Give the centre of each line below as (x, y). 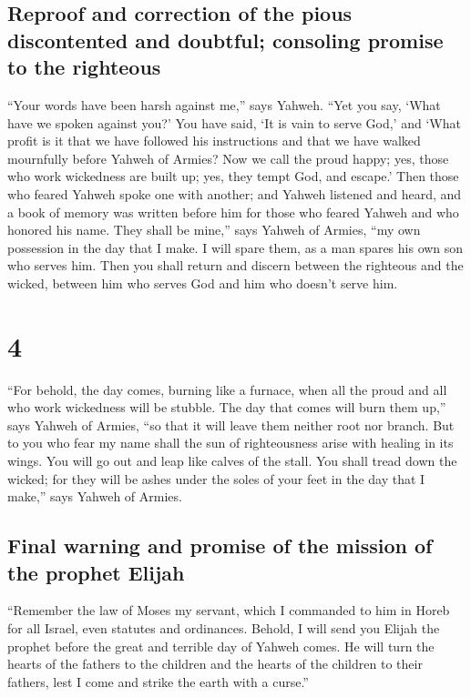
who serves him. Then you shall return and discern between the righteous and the (235, 265)
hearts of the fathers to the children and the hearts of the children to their (215, 664)
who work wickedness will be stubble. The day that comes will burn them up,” (227, 407)
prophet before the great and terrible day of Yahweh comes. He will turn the (221, 646)
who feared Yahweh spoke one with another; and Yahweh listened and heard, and (235, 193)
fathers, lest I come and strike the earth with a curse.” (158, 681)
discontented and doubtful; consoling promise (225, 40)
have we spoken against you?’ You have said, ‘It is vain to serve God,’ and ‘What (234, 122)
